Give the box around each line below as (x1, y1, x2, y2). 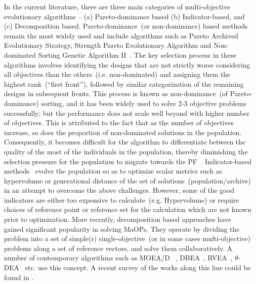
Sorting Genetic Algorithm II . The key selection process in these (38, 49, 237, 60)
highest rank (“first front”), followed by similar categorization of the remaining (4, 78, 244, 89)
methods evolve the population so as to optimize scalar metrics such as (4, 166, 222, 176)
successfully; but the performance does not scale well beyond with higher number (4, 107, 250, 118)
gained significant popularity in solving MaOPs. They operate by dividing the (4, 223, 240, 234)
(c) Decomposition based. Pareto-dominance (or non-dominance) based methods (4, 21, 248, 31)
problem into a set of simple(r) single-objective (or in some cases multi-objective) (4, 233, 251, 244)
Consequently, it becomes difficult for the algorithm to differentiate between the (4, 137, 246, 147)
